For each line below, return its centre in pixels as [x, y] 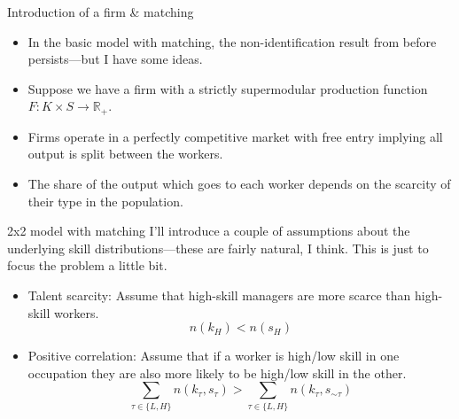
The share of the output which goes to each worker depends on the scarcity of [239, 184]
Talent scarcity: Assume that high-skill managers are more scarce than [219, 295]
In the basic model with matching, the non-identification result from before [232, 41]
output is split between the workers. [125, 154]
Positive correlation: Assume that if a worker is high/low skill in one [214, 356]
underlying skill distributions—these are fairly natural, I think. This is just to [218, 248]
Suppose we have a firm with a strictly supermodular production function [228, 88]
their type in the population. [105, 201]
